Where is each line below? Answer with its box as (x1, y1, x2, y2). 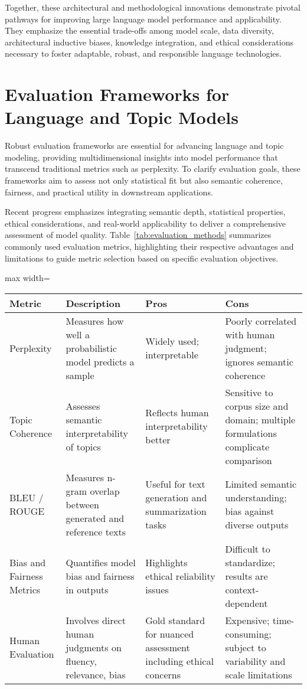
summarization (145, 504, 207, 518)
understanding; (225, 491, 287, 505)
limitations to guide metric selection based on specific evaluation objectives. (5, 252, 279, 264)
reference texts (66, 524, 126, 538)
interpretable (145, 348, 198, 362)
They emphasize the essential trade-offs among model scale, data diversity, (5, 24, 274, 37)
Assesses (66, 399, 100, 413)
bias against (225, 504, 275, 518)
